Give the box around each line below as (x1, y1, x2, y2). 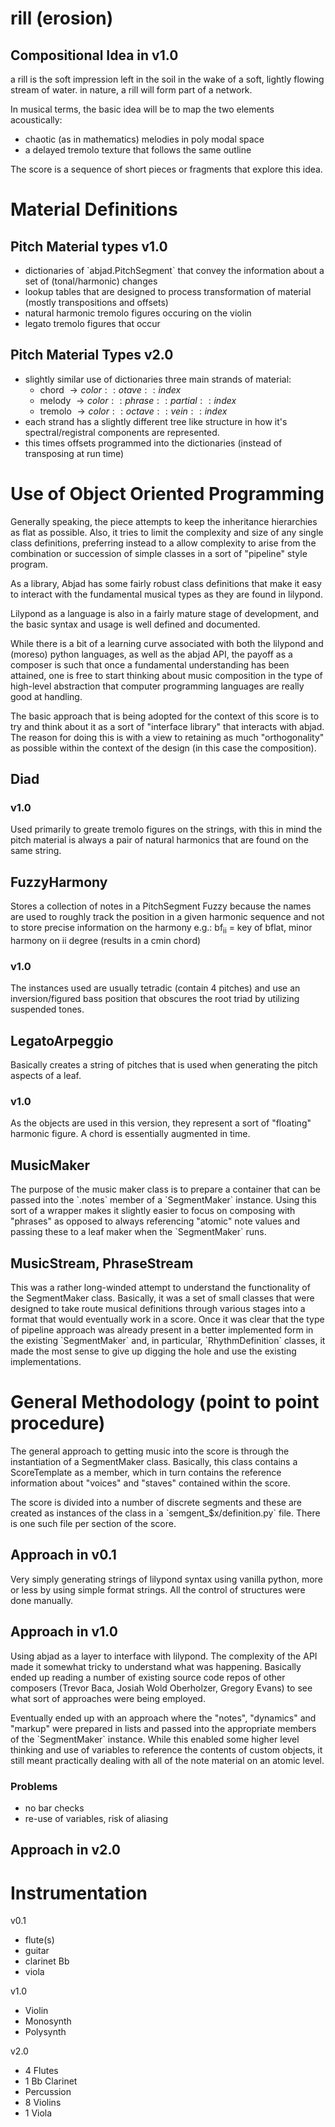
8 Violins (24, 2097, 62, 2109)
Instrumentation (10, 1882, 148, 1904)
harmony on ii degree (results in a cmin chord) (10, 935, 202, 947)
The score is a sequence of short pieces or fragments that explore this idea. (10, 163, 323, 175)
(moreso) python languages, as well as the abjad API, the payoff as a (10, 648, 293, 660)
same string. (10, 845, 62, 857)
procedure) (10, 1412, 106, 1435)
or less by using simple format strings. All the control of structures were (10, 1583, 306, 1596)
